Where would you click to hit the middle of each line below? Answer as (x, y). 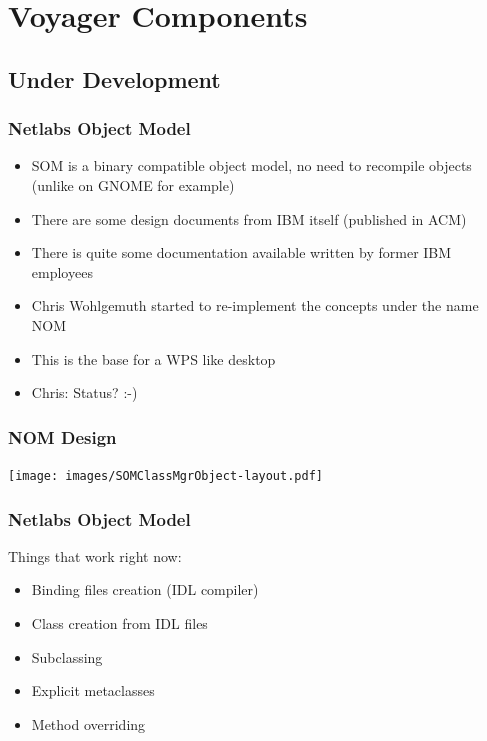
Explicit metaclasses (93, 690)
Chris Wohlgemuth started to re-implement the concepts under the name (255, 305)
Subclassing (67, 656)
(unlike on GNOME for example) (133, 184)
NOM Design (62, 436)
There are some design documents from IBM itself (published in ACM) (249, 218)
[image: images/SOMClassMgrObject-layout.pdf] (165, 475)
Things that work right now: (95, 555)
